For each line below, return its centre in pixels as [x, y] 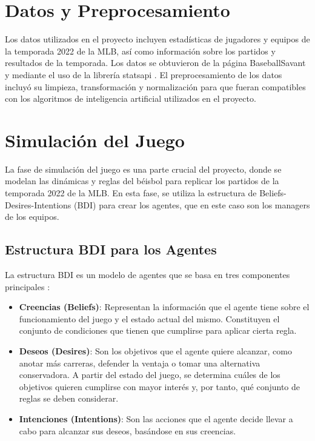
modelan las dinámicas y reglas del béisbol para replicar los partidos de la [142, 181]
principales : [28, 286]
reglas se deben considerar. [69, 398]
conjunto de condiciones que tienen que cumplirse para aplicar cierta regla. [158, 330]
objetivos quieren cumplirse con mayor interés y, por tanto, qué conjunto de [160, 386]
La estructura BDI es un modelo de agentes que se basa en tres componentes [148, 274]
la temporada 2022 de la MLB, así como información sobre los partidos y [140, 51]
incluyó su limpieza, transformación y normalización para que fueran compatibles [155, 86]
